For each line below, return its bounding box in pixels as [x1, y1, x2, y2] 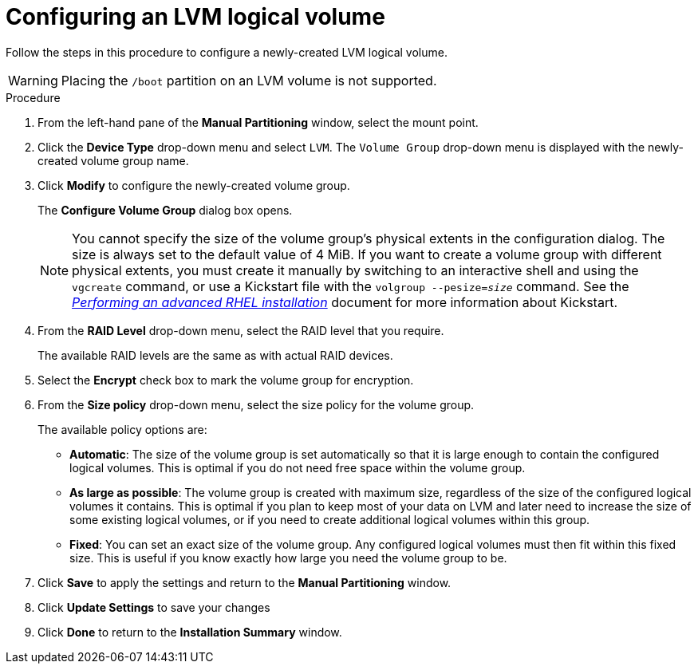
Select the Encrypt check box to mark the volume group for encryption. [37, 372, 414, 387]
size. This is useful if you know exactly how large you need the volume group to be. [69, 550, 507, 565]
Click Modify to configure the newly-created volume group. [37, 178, 350, 192]
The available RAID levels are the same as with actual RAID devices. [37, 348, 393, 362]
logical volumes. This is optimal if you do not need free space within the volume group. [69, 460, 526, 475]
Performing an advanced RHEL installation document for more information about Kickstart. [72, 294, 617, 310]
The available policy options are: [37, 422, 207, 436]
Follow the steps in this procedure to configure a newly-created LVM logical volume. [6, 45, 448, 59]
